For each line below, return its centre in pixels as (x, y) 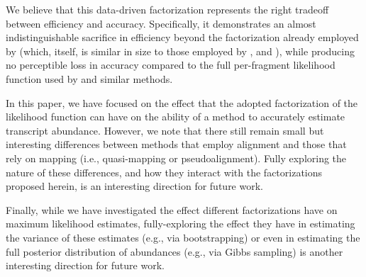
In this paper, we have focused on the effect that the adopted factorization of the (182, 102)
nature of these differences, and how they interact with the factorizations (164, 172)
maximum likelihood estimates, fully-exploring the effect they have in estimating (181, 224)
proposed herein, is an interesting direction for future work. (134, 186)
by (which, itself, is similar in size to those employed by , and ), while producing (181, 51)
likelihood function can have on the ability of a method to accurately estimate (176, 117)
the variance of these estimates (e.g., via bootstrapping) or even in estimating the (183, 237)
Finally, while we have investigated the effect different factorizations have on (172, 209)
